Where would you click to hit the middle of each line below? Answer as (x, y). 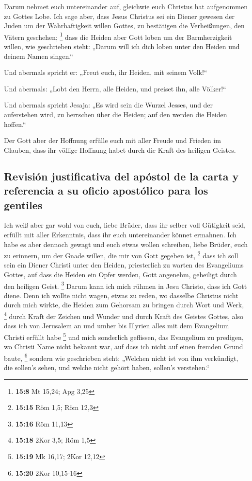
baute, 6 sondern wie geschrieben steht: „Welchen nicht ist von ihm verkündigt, (121, 357)
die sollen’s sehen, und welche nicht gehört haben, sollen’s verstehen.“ (107, 367)
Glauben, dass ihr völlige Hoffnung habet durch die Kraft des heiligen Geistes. (120, 150)
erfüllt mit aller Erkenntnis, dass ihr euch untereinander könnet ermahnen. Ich (120, 234)
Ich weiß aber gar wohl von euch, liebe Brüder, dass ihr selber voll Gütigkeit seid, (125, 225)
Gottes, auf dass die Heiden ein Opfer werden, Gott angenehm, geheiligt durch (120, 274)
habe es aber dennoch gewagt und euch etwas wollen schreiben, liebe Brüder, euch (126, 244)
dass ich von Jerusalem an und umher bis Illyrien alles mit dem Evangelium (117, 326)
